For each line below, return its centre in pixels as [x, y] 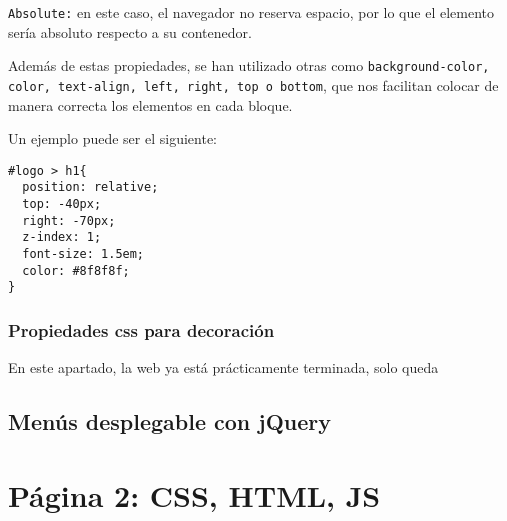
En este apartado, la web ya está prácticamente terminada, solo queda [223, 367]
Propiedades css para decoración [141, 329]
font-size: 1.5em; [83, 254]
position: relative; [90, 187]
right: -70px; [69, 220]
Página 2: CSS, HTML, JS [194, 494]
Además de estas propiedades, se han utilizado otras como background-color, [249, 65]
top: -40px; [62, 204]
